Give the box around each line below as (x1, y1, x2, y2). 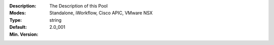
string (49, 17, 62, 23)
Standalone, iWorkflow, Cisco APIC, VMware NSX (49, 10, 153, 16)
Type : (9, 17, 22, 23)
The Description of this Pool (49, 3, 108, 9)
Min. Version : (9, 31, 39, 37)
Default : (9, 24, 27, 30)
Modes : (9, 10, 26, 16)
